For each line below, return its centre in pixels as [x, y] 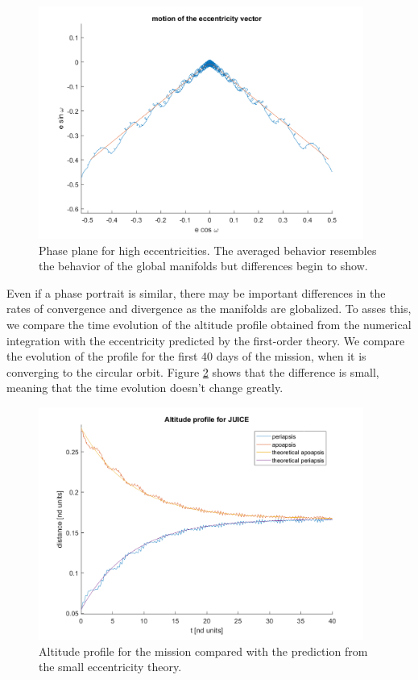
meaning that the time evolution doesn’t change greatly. [145, 388]
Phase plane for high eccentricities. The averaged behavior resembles [208, 250]
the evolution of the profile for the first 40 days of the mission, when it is [186, 356]
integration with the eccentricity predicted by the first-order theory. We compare [206, 340]
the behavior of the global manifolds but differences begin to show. [203, 266]
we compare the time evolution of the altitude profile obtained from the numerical [209, 324]
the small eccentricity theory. [110, 667]
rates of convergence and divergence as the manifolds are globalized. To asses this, [209, 309]
